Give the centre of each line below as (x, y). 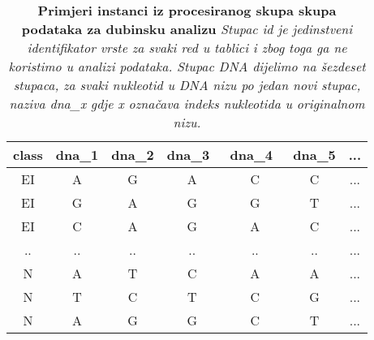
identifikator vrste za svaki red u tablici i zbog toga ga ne (187, 47)
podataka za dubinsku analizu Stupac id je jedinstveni (187, 29)
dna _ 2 (133, 155)
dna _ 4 (251, 155)
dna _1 (77, 155)
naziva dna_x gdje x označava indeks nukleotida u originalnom (187, 103)
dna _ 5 (314, 155)
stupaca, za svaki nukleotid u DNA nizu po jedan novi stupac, (187, 85)
